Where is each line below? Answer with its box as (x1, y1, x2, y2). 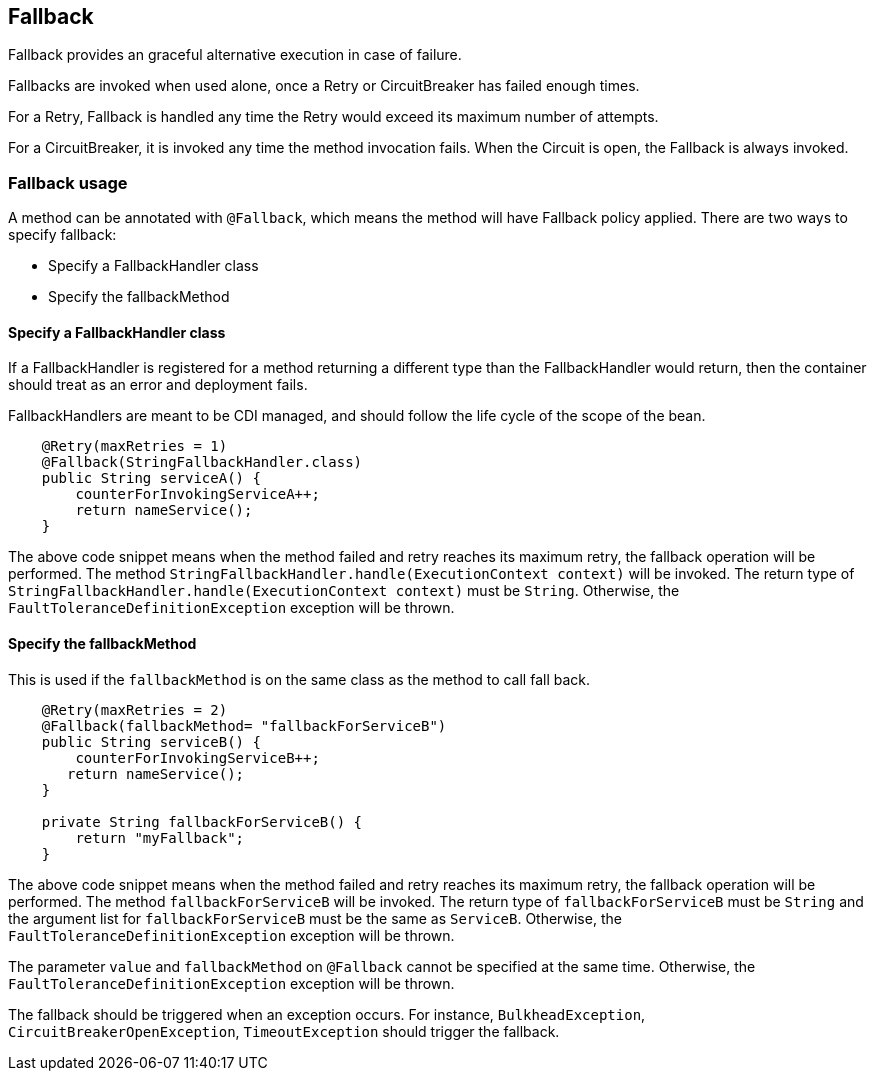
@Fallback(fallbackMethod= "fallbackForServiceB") (41, 717, 447, 734)
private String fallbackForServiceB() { (41, 813, 363, 830)
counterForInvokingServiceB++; (75, 749, 320, 766)
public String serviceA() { (41, 470, 261, 487)
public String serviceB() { (41, 733, 261, 750)
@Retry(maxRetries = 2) (41, 701, 228, 718)
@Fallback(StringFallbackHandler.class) (41, 454, 363, 471)
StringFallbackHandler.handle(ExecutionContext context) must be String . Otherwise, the (8, 582, 680, 600)
